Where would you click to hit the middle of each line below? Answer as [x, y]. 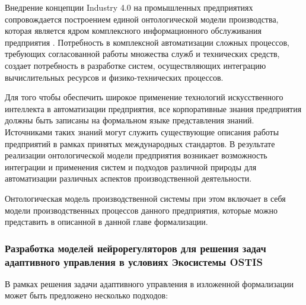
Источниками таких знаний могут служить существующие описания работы [142, 131]
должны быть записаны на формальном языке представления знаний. [130, 120]
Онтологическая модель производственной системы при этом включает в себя [145, 198]
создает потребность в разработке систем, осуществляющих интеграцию [136, 65]
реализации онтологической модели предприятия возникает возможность [136, 155]
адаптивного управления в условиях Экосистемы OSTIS [134, 261]
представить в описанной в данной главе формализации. [106, 222]
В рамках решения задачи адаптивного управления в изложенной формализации [149, 283]
